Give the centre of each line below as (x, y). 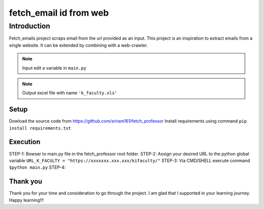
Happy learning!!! (26, 200)
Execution (25, 142)
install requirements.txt (40, 128)
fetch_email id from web (59, 13)
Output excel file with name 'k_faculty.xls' (70, 93)
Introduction (30, 26)
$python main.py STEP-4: (37, 167)
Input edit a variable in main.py (54, 68)
